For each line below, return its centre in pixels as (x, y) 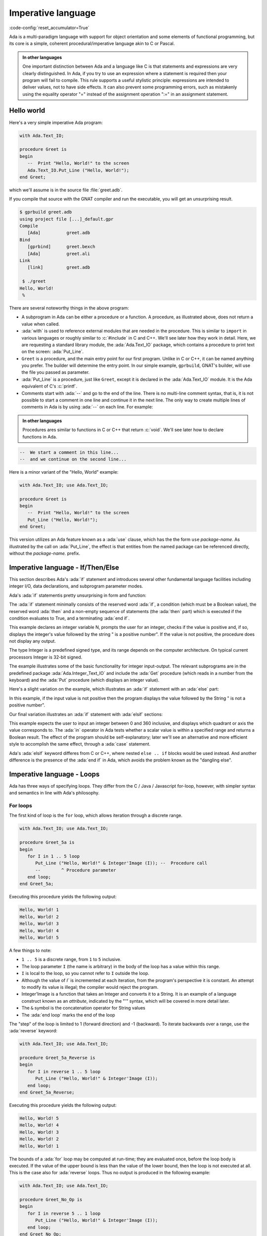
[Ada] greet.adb (59, 233)
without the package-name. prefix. (45, 553)
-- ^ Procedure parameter (76, 870)
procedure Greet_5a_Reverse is (58, 1058)
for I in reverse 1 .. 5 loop (64, 1071)
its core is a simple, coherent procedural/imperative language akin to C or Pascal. (92, 44)
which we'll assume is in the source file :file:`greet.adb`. (66, 190)
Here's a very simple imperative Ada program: (56, 122)
